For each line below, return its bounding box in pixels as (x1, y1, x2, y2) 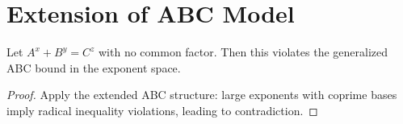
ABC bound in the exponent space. (6, 59, 181, 76)
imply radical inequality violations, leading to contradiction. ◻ (6, 101, 318, 118)
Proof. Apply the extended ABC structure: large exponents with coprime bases (6, 86, 397, 103)
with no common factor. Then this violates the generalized (99, 43, 388, 60)
